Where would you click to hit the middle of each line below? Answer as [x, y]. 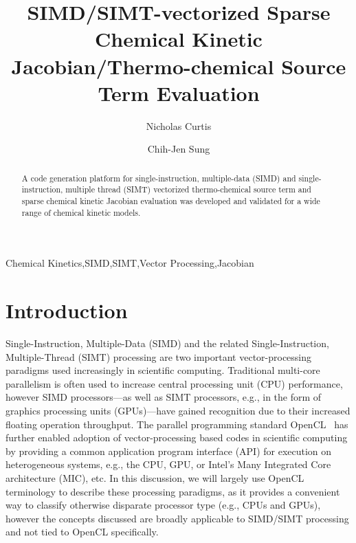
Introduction [67, 310]
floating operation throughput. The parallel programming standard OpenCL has [177, 424]
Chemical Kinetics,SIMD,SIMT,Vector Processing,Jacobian [130, 263]
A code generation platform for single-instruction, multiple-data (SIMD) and [159, 178]
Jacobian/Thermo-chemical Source [179, 66]
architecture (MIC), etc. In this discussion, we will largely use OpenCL [155, 477]
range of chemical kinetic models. [81, 212]
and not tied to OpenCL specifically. [82, 532]
